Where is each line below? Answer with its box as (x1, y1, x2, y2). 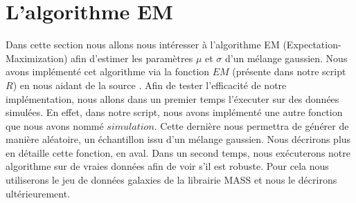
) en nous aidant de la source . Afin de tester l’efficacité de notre (12, 77, 287, 92)
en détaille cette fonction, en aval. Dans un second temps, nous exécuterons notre (6, 145, 351, 159)
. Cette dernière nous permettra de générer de (154, 118, 349, 133)
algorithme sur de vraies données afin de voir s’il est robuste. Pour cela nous (6, 159, 329, 173)
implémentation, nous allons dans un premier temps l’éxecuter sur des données (6, 91, 339, 106)
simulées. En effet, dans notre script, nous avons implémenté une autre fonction (6, 105, 343, 119)
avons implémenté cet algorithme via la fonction (6, 64, 210, 79)
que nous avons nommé (6, 118, 104, 133)
